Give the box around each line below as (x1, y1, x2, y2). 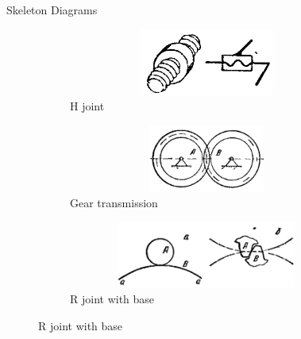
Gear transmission (70, 194, 158, 210)
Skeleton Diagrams (6, 2, 98, 17)
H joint (70, 98, 105, 114)
